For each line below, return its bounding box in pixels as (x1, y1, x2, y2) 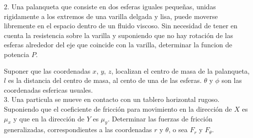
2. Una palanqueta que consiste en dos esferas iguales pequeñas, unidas (4, 1, 216, 11)
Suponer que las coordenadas (4, 65, 91, 76)
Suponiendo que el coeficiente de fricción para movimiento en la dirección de (4, 103, 232, 114)
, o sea (168, 124, 188, 135)
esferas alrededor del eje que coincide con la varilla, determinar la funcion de (4, 39, 233, 50)
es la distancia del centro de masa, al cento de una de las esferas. (8, 75, 202, 85)
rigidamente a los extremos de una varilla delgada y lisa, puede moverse (4, 11, 218, 21)
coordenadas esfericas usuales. (4, 84, 93, 95)
